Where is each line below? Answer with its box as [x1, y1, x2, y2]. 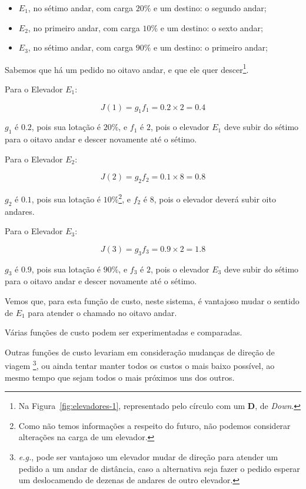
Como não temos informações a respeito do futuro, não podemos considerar [18, 419, 291, 431]
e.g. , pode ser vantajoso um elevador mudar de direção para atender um [18, 451, 278, 463]
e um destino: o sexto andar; [160, 21, 263, 34]
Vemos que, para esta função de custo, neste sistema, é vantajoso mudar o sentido [5, 295, 300, 307]
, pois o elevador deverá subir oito [154, 192, 276, 205]
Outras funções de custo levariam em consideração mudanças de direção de [5, 345, 275, 358]
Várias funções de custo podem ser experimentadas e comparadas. [5, 326, 242, 338]
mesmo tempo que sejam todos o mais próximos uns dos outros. [5, 371, 235, 383]
